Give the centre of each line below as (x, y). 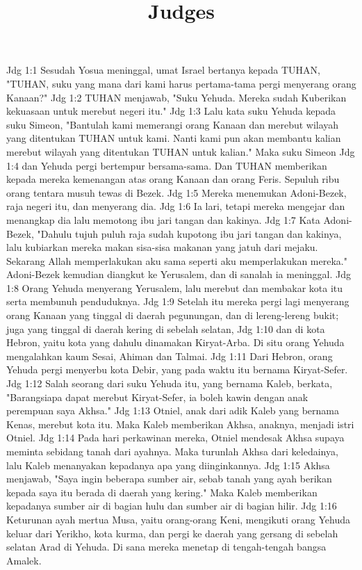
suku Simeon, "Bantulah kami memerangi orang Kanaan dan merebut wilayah (173, 124)
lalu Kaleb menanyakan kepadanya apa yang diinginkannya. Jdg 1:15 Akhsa (168, 465)
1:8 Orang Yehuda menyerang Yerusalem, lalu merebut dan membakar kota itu (175, 287)
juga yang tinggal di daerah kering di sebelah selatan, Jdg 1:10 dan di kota (166, 328)
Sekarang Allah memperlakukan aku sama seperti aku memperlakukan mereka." (177, 260)
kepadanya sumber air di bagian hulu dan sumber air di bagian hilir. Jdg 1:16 (172, 506)
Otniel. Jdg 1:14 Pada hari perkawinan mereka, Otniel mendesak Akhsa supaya (175, 438)
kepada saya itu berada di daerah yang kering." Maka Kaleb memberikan (162, 492)
